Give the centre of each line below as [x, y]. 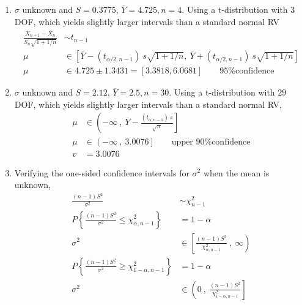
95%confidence [247, 71]
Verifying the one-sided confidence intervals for [102, 172]
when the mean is [236, 172]
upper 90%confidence [211, 142]
